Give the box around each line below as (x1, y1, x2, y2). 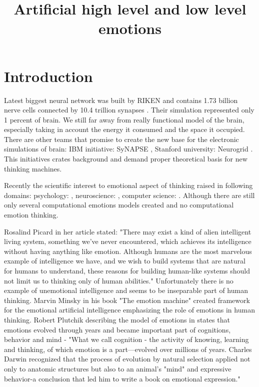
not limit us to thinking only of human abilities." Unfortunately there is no (4, 275, 233, 285)
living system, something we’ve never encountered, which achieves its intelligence (4, 236, 251, 246)
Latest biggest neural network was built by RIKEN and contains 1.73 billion (4, 94, 238, 105)
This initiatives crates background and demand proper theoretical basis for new (4, 153, 247, 164)
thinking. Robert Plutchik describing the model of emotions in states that (4, 314, 230, 324)
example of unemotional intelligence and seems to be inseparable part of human (4, 285, 248, 295)
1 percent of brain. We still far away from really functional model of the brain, (4, 114, 244, 124)
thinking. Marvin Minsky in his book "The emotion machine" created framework (4, 294, 250, 305)
